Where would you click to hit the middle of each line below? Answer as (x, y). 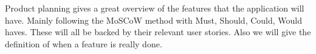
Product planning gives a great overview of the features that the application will (155, 8)
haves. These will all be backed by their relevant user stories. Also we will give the (158, 32)
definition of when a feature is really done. (84, 43)
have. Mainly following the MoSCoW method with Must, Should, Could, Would (154, 20)
